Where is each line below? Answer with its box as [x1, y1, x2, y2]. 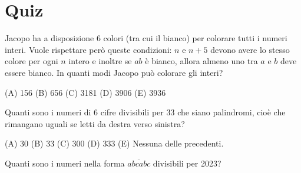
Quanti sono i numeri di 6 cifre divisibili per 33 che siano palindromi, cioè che [5, 106, 286, 118]
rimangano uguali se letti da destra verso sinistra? [5, 117, 185, 129]
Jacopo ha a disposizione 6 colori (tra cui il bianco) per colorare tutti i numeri [5, 32, 287, 44]
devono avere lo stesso [210, 43, 290, 55]
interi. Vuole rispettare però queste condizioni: [5, 43, 172, 55]
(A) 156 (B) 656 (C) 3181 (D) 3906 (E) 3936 [5, 86, 166, 98]
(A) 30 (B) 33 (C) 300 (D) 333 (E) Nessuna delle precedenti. [5, 137, 224, 149]
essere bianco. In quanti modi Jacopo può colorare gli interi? [5, 66, 223, 78]
